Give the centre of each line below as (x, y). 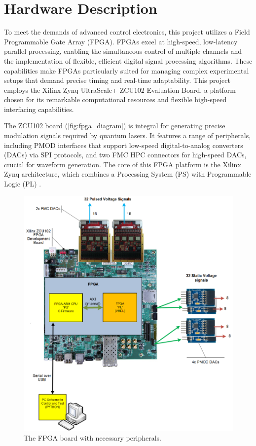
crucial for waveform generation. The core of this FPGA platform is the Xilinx (123, 164)
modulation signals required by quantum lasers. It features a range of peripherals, (128, 135)
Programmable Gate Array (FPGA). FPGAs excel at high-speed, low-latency (121, 41)
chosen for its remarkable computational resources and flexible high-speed (115, 99)
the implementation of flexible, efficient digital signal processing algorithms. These (128, 60)
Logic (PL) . (23, 184)
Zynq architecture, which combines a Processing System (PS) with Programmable (128, 174)
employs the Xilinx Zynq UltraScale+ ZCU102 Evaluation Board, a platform (120, 90)
